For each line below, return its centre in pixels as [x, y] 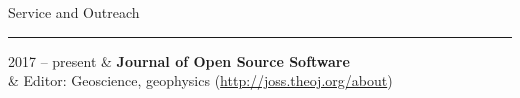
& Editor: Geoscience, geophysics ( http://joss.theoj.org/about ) [200, 80]
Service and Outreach [74, 12]
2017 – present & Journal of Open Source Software [179, 60]
